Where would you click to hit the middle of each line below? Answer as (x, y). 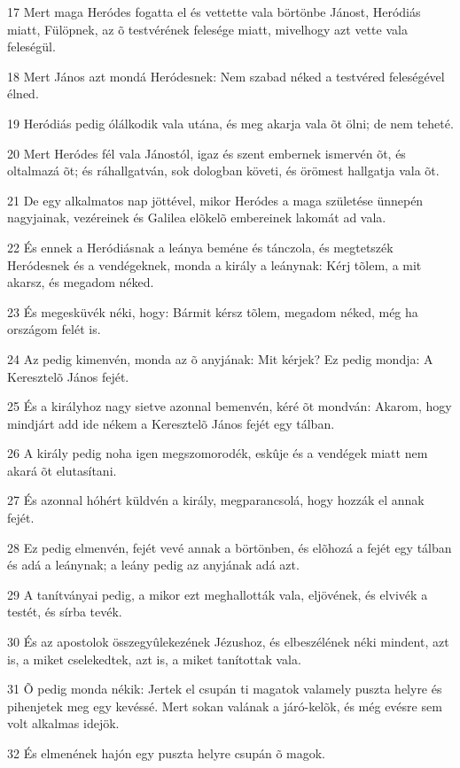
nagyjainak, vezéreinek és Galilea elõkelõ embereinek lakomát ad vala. (197, 217)
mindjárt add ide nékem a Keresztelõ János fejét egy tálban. (171, 423)
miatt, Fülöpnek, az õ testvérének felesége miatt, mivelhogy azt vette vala (207, 29)
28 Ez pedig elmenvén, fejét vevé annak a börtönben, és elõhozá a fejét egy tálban (230, 547)
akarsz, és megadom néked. (81, 282)
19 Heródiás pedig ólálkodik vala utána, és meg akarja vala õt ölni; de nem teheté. (230, 123)
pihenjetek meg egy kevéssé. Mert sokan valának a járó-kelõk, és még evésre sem (225, 706)
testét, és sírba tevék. (65, 612)
